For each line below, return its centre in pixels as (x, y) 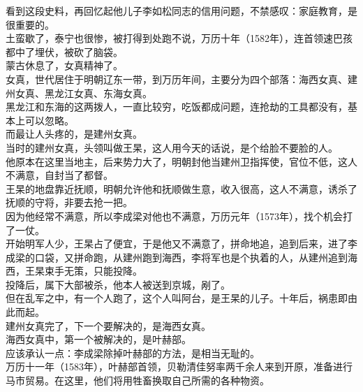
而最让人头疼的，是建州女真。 (74, 134)
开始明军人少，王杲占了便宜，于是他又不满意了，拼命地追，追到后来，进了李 (181, 244)
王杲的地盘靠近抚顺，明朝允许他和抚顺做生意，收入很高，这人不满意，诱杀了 (181, 188)
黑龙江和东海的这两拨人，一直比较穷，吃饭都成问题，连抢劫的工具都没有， (177, 107)
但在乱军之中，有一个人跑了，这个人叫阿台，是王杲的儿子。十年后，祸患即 (177, 298)
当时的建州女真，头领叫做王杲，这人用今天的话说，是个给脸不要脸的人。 (172, 147)
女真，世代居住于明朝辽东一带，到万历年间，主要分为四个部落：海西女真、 (177, 79)
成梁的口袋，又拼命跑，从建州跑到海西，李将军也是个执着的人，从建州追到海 (181, 257)
